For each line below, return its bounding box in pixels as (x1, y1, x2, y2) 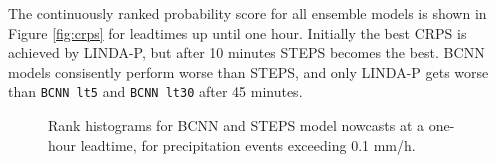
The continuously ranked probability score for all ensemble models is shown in (8, 3, 487, 23)
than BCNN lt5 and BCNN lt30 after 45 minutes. (8, 81, 303, 102)
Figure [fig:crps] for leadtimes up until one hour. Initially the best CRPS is (8, 22, 467, 43)
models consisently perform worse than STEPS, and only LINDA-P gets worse (8, 61, 489, 82)
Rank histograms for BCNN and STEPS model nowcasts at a (48, 115, 425, 136)
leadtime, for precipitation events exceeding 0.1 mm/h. (80, 134, 416, 155)
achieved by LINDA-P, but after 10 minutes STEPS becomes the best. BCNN (8, 42, 485, 63)
